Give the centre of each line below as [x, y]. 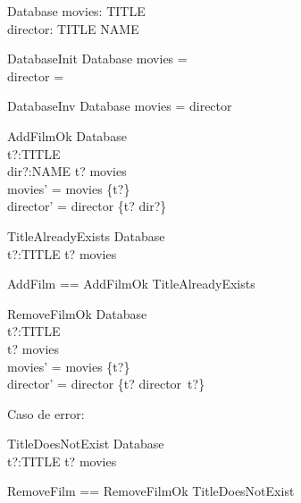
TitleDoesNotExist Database [86, 444]
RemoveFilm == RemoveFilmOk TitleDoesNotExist [151, 491]
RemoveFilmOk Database [77, 313]
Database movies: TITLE [76, 11]
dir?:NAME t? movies [67, 171]
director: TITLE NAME [73, 28]
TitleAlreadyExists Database [86, 235]
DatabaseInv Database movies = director [120, 106]
